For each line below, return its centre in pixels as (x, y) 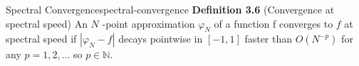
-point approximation (149, 23)
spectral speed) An (47, 23)
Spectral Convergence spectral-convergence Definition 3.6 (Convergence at (170, 9)
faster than (269, 39)
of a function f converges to (274, 23)
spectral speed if (41, 39)
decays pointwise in (161, 39)
